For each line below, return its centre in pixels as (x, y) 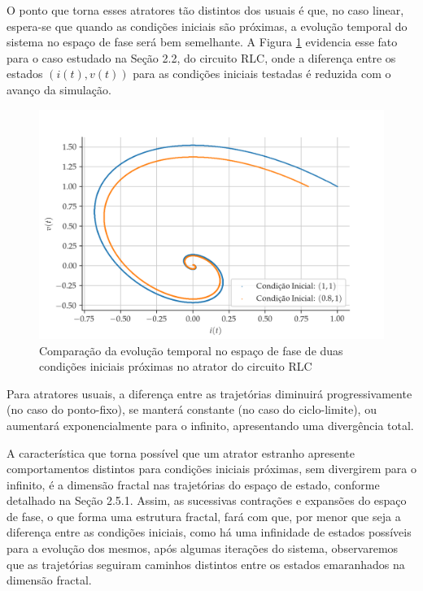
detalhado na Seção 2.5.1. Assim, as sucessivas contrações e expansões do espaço (207, 500)
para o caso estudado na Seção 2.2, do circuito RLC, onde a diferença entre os (201, 57)
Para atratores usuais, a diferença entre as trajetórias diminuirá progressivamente (209, 393)
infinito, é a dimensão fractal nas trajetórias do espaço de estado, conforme (193, 484)
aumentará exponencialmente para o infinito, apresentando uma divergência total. (210, 425)
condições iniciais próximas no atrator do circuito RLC (176, 366)
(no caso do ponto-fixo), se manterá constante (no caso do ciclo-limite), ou (192, 409)
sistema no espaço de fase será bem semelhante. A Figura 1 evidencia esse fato (202, 42)
